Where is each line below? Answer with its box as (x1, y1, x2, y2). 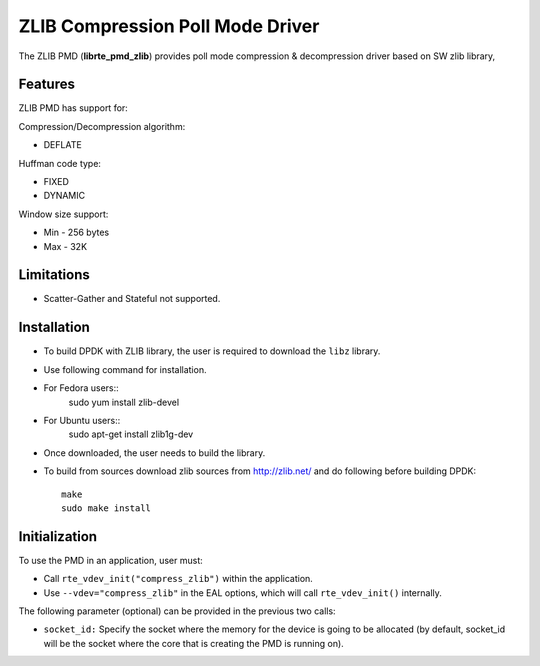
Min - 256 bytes (43, 226, 110, 239)
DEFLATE (43, 139, 82, 151)
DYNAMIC (43, 190, 85, 202)
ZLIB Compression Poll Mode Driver (18, 15, 320, 37)
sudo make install (61, 502, 152, 514)
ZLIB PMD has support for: (18, 102, 129, 114)
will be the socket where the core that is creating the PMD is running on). (43, 637, 344, 649)
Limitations (18, 266, 90, 284)
